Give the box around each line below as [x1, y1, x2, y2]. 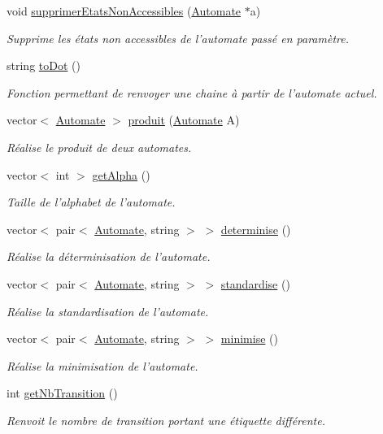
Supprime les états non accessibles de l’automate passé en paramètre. [7, 29, 349, 46]
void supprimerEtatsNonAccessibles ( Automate [7, 2, 242, 19]
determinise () [220, 220, 291, 237]
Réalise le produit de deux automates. [7, 138, 192, 155]
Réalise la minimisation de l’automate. [7, 357, 198, 374]
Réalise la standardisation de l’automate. [7, 302, 209, 319]
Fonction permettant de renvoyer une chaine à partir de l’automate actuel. [7, 84, 377, 101]
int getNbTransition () [7, 384, 118, 401]
